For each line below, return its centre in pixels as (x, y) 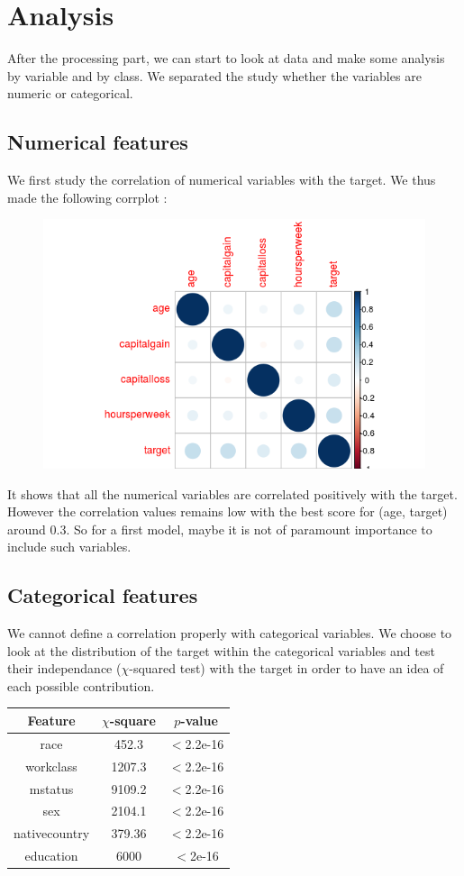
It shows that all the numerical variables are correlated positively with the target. (232, 493)
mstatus (51, 788)
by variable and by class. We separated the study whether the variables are (214, 75)
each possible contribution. (81, 685)
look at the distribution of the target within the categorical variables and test (221, 650)
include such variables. (69, 547)
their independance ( (64, 668)
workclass (51, 766)
